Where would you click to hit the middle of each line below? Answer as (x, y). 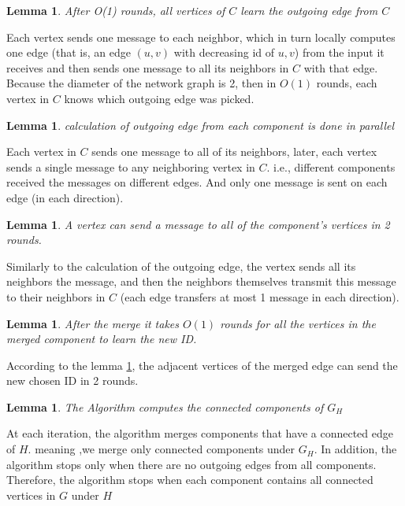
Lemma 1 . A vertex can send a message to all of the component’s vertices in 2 (198, 224)
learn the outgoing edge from (309, 10)
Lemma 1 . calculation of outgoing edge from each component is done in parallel (201, 125)
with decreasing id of (224, 52)
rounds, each (347, 83)
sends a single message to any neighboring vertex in (131, 166)
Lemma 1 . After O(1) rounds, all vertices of (116, 10)
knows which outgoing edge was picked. (159, 98)
